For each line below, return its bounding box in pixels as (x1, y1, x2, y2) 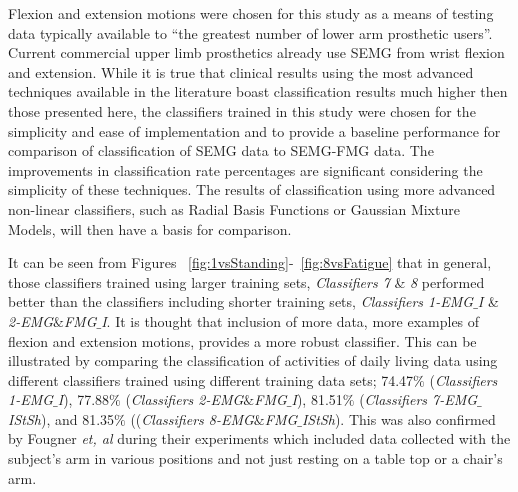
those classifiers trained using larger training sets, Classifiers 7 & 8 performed (8, 271, 485, 292)
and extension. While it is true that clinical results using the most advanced (8, 61, 474, 82)
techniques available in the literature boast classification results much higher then (8, 81, 508, 102)
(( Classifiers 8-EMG (130, 408, 254, 429)
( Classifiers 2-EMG (125, 389, 244, 410)
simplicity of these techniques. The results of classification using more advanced (8, 179, 496, 200)
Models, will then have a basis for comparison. (8, 218, 292, 239)
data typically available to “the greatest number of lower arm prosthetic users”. (8, 22, 493, 43)
